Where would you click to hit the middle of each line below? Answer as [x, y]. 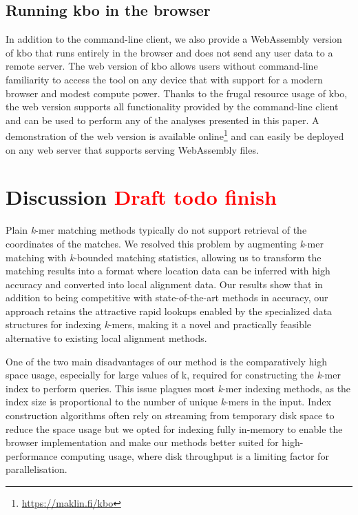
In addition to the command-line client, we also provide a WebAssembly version [174, 39]
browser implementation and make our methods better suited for [142, 442]
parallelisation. [36, 469]
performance [32, 455]
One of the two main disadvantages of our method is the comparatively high [166, 361]
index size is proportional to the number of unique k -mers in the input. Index [169, 402]
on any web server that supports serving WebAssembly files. [132, 149]
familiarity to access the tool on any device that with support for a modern [164, 79]
